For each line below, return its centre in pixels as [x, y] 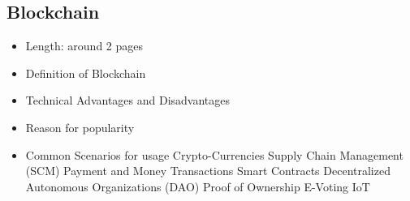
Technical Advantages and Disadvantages [128, 100]
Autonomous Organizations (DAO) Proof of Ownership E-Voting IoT [198, 186]
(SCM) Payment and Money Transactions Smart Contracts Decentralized [208, 171]
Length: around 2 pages [84, 46]
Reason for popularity [80, 127]
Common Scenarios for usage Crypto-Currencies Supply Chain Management [214, 154]
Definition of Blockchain [86, 73]
